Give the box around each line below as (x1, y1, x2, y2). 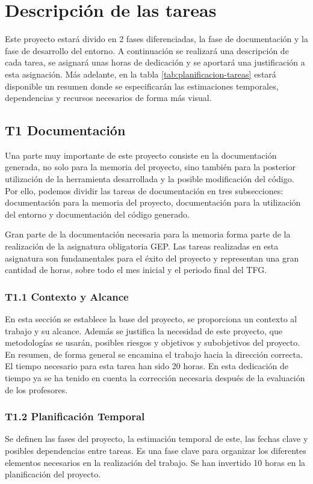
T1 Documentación (5, 121, 126, 139)
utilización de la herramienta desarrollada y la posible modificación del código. (5, 173, 294, 185)
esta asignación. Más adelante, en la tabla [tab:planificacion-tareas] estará (5, 67, 276, 80)
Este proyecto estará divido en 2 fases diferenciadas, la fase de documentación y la (5, 32, 308, 45)
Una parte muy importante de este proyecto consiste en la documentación (5, 149, 277, 161)
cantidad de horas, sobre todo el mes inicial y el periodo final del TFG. (5, 263, 267, 276)
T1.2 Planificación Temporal (5, 409, 145, 424)
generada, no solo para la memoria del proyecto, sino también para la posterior (5, 161, 296, 173)
